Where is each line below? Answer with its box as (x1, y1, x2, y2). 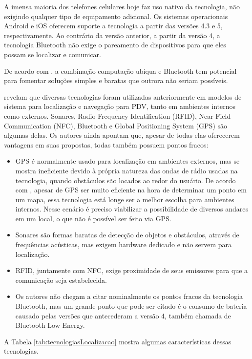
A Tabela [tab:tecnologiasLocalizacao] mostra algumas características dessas (4, 336, 231, 346)
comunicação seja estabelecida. (15, 275, 107, 285)
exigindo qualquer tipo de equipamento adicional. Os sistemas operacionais (4, 11, 228, 21)
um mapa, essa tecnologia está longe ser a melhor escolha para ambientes (15, 194, 234, 204)
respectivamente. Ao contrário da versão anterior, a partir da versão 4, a (4, 30, 220, 40)
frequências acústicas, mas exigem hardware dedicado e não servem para (15, 239, 232, 250)
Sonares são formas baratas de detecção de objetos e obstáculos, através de (15, 230, 239, 240)
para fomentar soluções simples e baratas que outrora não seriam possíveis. (4, 75, 228, 85)
